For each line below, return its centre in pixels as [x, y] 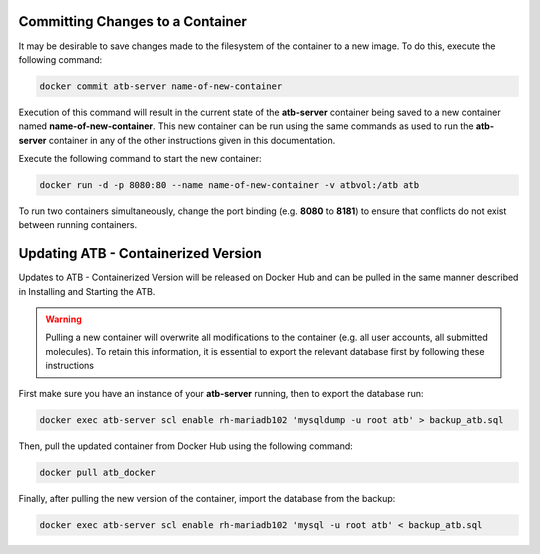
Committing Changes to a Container [132, 21]
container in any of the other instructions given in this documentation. [192, 140]
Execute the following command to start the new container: [140, 159]
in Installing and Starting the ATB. [87, 291]
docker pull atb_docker [98, 472]
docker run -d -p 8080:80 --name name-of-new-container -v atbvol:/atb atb [229, 185]
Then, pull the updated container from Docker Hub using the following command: [186, 446]
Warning [63, 319]
